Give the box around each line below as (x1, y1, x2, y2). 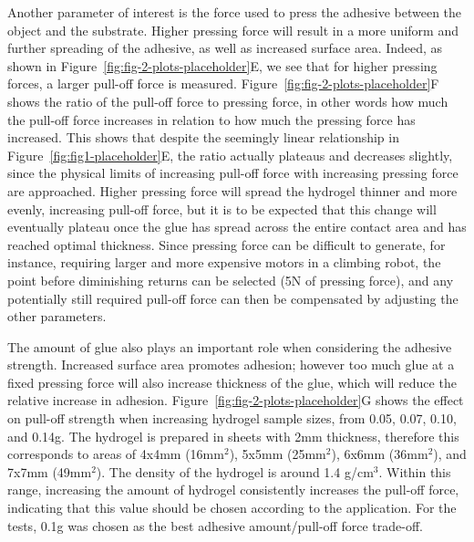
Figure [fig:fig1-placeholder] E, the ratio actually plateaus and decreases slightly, (7, 145, 453, 164)
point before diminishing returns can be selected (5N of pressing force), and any (7, 270, 454, 289)
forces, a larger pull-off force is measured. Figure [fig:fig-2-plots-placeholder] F (7, 74, 439, 93)
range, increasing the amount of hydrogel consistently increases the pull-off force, (7, 480, 459, 499)
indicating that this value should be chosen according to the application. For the (7, 498, 457, 517)
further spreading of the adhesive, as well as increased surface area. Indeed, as (7, 38, 443, 57)
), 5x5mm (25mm (229, 444, 326, 464)
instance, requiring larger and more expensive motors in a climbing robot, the (7, 253, 441, 272)
